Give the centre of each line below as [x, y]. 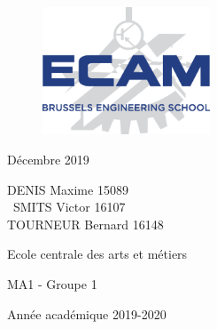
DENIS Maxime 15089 [68, 189]
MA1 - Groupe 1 [52, 283]
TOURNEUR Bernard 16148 [85, 224]
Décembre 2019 [48, 159]
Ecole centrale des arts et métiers [97, 254]
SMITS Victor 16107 [69, 207]
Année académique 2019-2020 [87, 313]
